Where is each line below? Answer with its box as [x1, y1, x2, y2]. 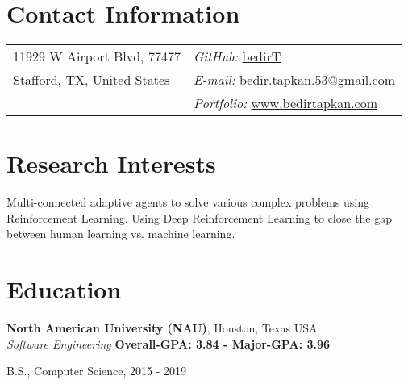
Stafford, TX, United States [13, 70, 170, 90]
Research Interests [6, 147, 216, 180]
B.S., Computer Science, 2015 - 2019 [6, 362, 187, 379]
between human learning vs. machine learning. [6, 225, 235, 242]
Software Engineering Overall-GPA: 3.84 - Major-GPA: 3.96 [6, 335, 331, 352]
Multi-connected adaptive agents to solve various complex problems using [6, 194, 370, 211]
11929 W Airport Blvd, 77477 [13, 47, 181, 66]
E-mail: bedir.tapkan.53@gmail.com [193, 70, 395, 90]
